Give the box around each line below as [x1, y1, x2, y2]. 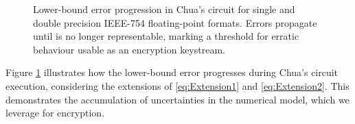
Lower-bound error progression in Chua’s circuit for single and [33, 2, 295, 16]
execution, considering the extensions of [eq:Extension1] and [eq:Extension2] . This [5, 78, 350, 92]
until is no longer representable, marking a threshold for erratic [33, 29, 299, 43]
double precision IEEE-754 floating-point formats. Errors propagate [33, 15, 317, 29]
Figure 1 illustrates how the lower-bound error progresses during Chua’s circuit [5, 65, 339, 79]
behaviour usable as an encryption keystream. [33, 42, 225, 56]
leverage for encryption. [5, 106, 105, 120]
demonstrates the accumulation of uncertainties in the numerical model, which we [5, 92, 350, 106]
